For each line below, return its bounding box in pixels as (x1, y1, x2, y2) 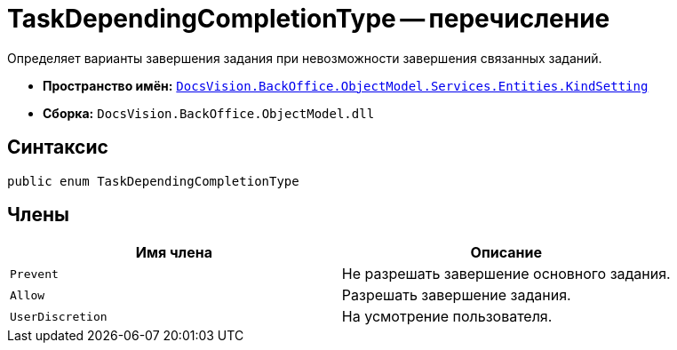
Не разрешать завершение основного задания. (341, 265, 671, 283)
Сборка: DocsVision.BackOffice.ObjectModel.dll (43, 105, 375, 121)
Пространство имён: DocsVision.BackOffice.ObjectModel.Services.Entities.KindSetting (43, 77, 649, 93)
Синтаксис (7, 136, 108, 159)
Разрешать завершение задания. (341, 286, 571, 305)
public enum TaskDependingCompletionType (7, 173, 299, 188)
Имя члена (135, 243, 213, 262)
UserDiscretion (10, 309, 108, 323)
